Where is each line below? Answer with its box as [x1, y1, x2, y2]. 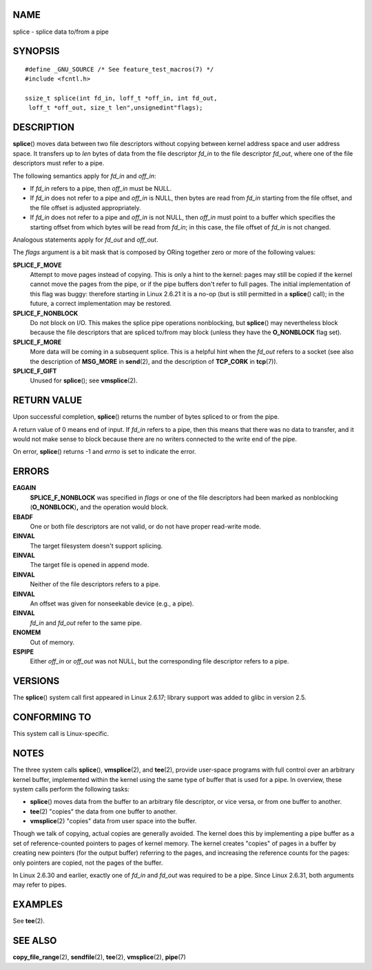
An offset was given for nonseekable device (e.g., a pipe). [30, 599, 194, 608]
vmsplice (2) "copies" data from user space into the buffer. [30, 817, 197, 825]
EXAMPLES [12, 899, 63, 911]
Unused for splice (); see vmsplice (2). [30, 376, 138, 385]
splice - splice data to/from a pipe [12, 28, 110, 36]
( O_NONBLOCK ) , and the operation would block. [30, 503, 169, 511]
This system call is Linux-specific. [12, 730, 110, 738]
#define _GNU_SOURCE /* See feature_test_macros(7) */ [25, 65, 214, 73]
